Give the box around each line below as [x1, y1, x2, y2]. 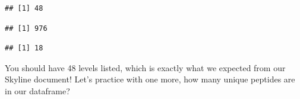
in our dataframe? [5, 84, 70, 97]
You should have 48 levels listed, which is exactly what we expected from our [5, 61, 286, 74]
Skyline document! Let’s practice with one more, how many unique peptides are [5, 73, 295, 85]
